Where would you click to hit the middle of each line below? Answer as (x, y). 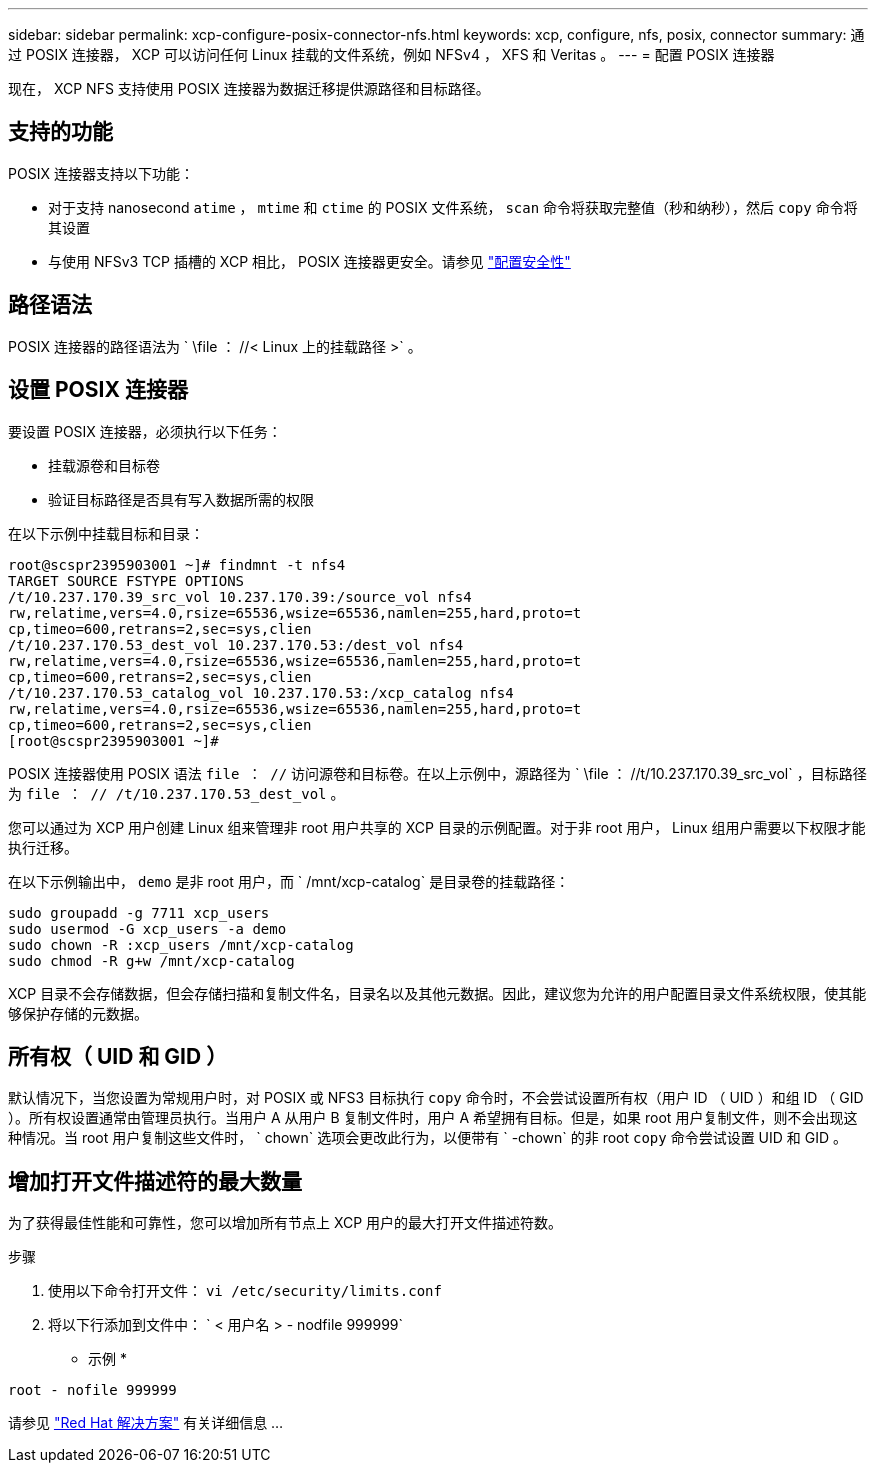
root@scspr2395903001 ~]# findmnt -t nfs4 (177, 564)
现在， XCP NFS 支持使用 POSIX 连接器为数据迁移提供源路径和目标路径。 (249, 88)
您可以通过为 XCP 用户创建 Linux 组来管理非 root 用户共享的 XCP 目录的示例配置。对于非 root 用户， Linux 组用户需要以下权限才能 (437, 827)
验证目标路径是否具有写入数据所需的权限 (181, 499)
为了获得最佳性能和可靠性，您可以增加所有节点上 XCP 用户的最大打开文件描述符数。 (285, 1223)
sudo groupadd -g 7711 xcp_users (139, 912)
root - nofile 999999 (92, 1390)
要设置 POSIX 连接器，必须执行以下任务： (145, 431)
